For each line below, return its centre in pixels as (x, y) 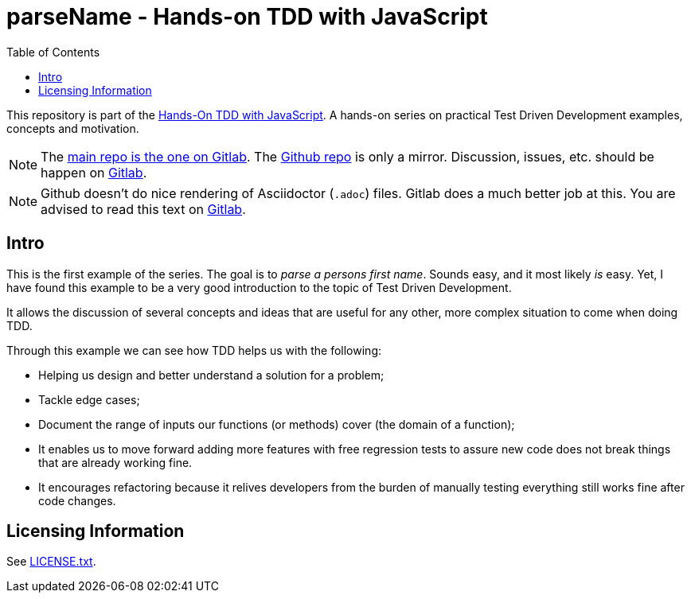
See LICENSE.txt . (51, 562)
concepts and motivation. (73, 128)
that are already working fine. (115, 462)
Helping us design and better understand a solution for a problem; (211, 375)
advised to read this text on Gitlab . (143, 209)
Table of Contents (53, 52)
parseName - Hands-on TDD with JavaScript (247, 17)
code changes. (77, 500)
